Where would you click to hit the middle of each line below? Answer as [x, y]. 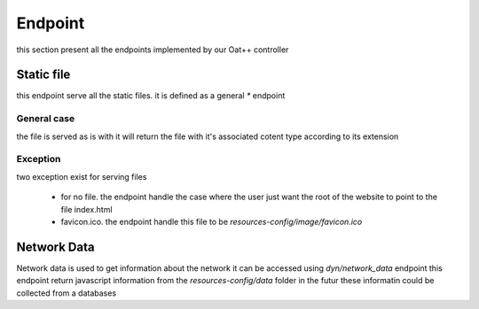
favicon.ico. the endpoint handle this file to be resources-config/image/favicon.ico [212, 221]
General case [46, 119]
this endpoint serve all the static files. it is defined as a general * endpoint [151, 96]
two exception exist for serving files [82, 176]
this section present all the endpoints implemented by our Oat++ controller [153, 50]
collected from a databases [67, 293]
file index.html [86, 209]
